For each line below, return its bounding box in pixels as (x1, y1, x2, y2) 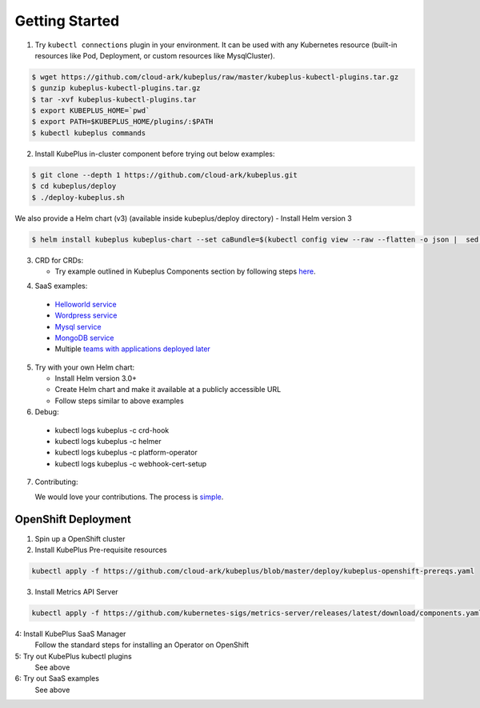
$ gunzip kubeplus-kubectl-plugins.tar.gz (31, 84, 201, 93)
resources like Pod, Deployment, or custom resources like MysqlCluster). (34, 50, 275, 60)
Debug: (34, 407, 59, 417)
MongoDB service (54, 333, 114, 342)
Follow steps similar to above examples (54, 396, 184, 406)
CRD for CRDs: (34, 255, 84, 265)
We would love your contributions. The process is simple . (34, 492, 224, 502)
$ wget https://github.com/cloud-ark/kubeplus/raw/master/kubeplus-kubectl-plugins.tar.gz (31, 72, 399, 82)
